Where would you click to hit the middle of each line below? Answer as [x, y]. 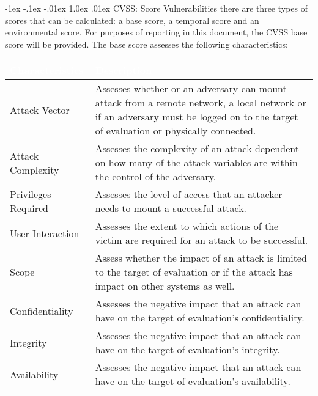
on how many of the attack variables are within [196, 163]
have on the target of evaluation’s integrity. [187, 350]
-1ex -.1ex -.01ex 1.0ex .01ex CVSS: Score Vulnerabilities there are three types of [157, 8]
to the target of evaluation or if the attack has [194, 272]
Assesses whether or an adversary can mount [191, 89]
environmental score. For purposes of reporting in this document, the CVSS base [156, 32]
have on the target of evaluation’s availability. [193, 381]
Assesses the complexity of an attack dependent [197, 148]
